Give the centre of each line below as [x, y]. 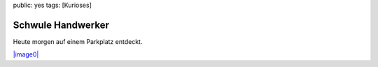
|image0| [26, 54]
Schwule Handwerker [61, 25]
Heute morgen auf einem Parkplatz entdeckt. [78, 41]
